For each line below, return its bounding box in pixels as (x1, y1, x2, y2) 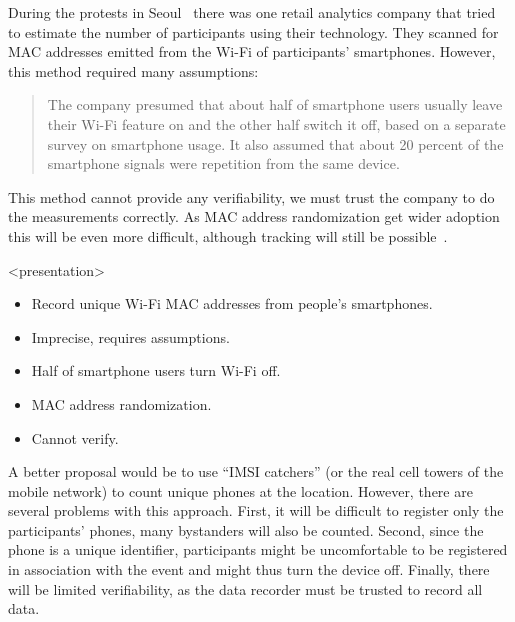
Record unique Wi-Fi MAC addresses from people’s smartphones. (31, 293, 433, 314)
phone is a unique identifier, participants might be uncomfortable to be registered (8, 539, 508, 560)
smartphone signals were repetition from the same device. (47, 153, 400, 174)
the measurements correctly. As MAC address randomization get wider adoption (8, 206, 500, 227)
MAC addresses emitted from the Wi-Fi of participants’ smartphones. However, (8, 41, 496, 62)
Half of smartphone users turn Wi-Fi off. (31, 360, 281, 381)
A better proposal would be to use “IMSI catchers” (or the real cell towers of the (8, 461, 504, 482)
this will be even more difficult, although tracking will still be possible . (8, 225, 448, 246)
